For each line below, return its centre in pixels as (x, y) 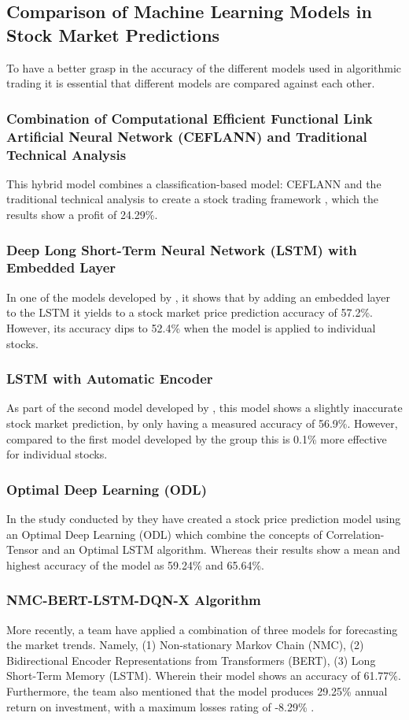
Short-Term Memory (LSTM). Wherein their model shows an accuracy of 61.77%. (204, 675)
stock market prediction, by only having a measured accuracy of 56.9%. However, (202, 423)
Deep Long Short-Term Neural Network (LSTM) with (182, 249)
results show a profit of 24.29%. (82, 215)
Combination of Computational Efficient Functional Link (190, 118)
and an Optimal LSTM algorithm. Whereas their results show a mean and (221, 549)
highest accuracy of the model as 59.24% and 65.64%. (136, 564)
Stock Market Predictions (113, 34)
